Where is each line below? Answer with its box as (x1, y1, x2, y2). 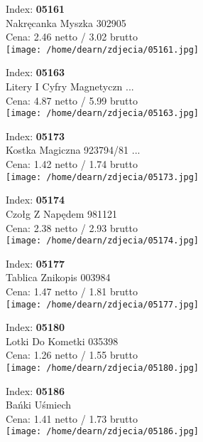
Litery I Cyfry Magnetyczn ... (6, 79, 134, 94)
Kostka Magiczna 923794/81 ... (6, 142, 141, 157)
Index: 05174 (6, 192, 65, 207)
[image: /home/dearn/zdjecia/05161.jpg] (6, 44, 199, 55)
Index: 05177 (6, 256, 65, 270)
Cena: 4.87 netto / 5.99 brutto (6, 93, 138, 107)
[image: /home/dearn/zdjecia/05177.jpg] (6, 299, 199, 310)
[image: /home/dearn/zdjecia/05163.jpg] (6, 108, 199, 119)
